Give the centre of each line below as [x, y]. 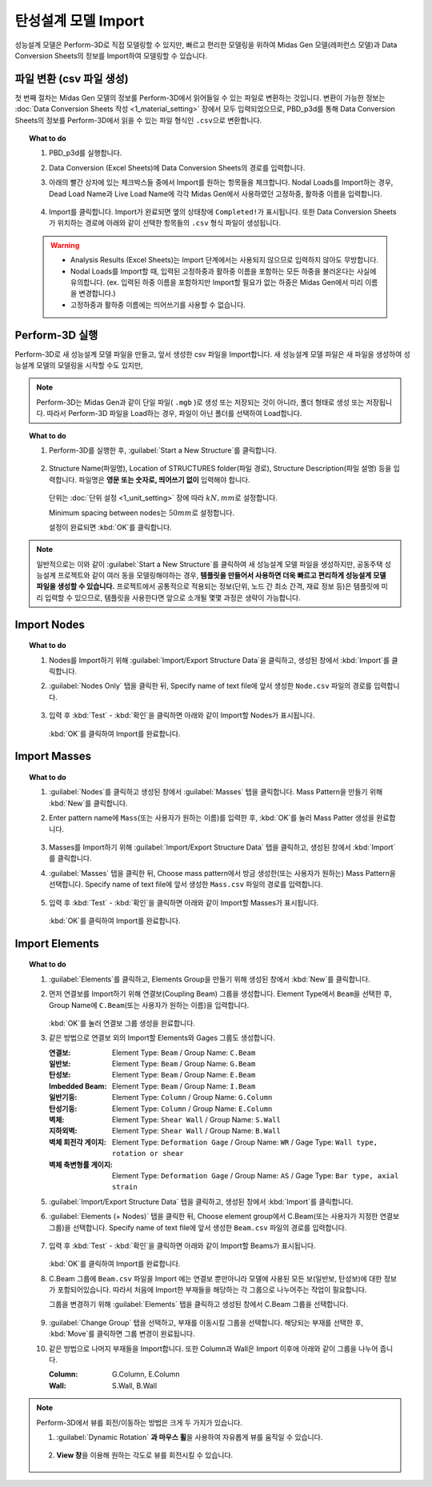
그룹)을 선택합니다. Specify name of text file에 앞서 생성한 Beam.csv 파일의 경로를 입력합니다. [198, 1227]
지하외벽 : [63, 1131]
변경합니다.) [97, 294]
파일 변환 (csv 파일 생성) [72, 79]
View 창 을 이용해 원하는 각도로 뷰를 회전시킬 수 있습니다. [145, 1455]
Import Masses [53, 756]
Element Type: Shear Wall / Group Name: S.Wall [197, 1120]
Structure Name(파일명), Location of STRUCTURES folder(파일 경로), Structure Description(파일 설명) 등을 [220, 469]
